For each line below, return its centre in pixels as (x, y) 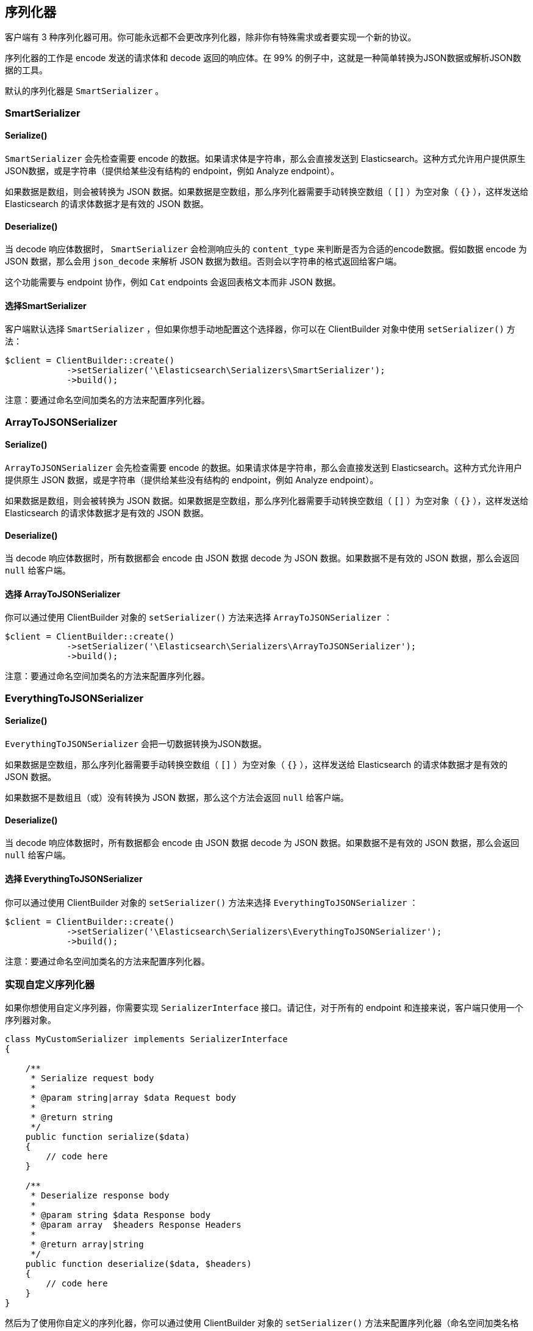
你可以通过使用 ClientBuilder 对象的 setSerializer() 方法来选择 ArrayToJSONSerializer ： (199, 618)
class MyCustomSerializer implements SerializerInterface (146, 1039)
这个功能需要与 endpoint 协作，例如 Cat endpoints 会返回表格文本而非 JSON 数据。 (173, 282)
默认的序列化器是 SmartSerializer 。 (84, 91)
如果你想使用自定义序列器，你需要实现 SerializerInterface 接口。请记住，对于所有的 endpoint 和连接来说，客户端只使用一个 (264, 1008)
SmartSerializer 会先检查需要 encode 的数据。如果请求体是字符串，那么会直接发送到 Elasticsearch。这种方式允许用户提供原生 (265, 159)
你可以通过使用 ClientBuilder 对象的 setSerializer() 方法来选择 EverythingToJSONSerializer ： (212, 902)
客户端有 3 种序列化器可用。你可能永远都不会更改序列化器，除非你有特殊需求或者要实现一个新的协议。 (211, 37)
